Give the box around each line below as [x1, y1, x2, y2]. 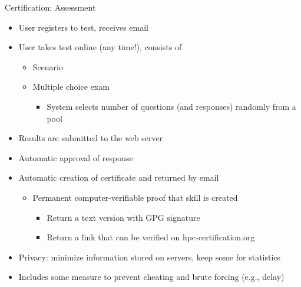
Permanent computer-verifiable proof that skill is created [32, 191, 238, 203]
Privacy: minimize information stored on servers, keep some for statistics [18, 250, 281, 263]
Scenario [32, 60, 63, 73]
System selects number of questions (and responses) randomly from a [47, 100, 296, 112]
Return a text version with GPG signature [47, 211, 200, 223]
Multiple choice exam [32, 80, 110, 93]
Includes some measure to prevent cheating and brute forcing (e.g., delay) [18, 270, 285, 283]
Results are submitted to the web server [18, 132, 163, 144]
